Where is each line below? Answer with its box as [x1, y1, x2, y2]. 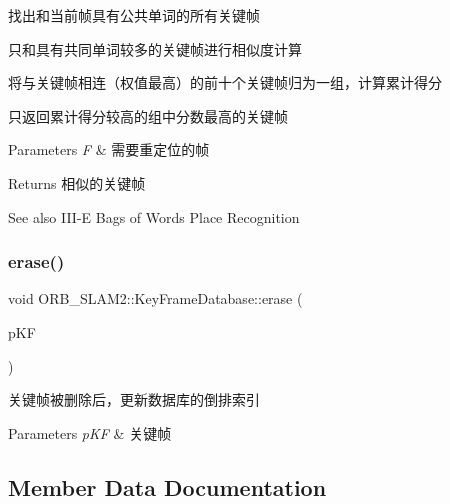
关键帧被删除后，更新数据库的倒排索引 [8, 389, 260, 410]
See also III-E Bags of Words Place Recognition [8, 206, 300, 227]
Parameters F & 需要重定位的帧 [8, 139, 210, 160]
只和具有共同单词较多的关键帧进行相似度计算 [8, 38, 302, 59]
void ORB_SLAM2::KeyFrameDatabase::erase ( [8, 288, 303, 309]
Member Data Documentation [8, 471, 327, 502]
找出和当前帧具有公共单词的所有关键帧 [8, 5, 260, 25]
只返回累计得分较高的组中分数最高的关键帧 [8, 105, 288, 126]
